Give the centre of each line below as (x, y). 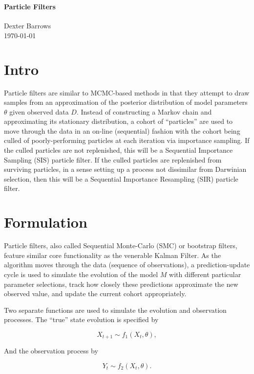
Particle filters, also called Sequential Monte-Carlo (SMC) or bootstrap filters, (121, 245)
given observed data (39, 111)
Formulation (46, 222)
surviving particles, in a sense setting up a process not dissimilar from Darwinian (125, 169)
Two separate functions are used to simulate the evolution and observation (115, 310)
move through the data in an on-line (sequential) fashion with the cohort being (122, 130)
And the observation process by (51, 351)
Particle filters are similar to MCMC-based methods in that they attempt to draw (127, 92)
